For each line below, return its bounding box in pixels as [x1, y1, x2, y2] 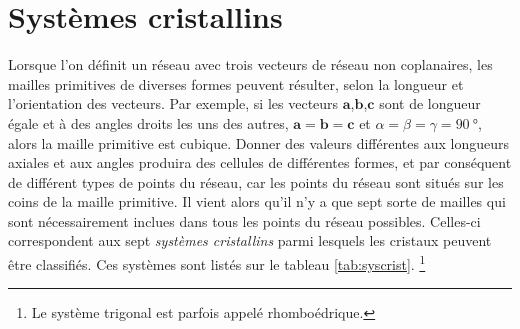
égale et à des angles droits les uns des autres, [8, 112, 289, 133]
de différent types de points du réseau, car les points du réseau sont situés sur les [8, 171, 504, 192]
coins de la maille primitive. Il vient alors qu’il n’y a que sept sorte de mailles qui [8, 191, 506, 212]
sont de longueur [379, 93, 481, 114]
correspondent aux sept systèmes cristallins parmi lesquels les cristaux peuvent [8, 230, 492, 251]
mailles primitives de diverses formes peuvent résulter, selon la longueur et [8, 73, 464, 94]
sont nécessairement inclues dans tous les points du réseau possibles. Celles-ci [8, 210, 481, 231]
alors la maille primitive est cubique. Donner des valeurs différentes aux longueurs [8, 132, 509, 153]
